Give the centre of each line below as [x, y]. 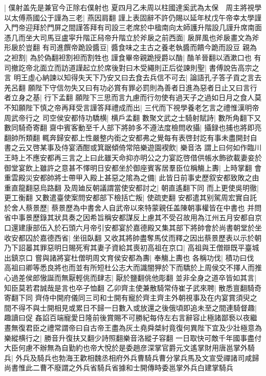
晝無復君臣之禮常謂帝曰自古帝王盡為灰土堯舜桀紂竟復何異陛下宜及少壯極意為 [133, 327]
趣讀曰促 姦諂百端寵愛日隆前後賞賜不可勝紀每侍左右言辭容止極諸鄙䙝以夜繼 [131, 318]
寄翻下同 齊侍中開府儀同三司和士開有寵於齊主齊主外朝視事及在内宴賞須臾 [127, 298]
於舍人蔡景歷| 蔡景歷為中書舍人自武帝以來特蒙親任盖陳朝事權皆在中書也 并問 [133, 207]
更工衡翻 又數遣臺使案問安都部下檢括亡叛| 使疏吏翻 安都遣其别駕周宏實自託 [130, 197]
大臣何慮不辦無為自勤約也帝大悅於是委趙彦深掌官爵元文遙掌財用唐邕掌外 [126, 348]
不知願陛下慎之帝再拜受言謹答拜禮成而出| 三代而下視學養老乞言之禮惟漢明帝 [132, 107]
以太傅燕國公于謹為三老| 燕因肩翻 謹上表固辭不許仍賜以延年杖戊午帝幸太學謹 [133, 17]
